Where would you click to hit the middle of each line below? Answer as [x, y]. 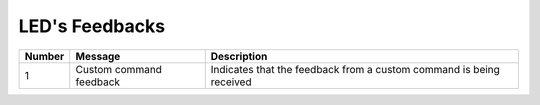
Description [239, 56]
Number [44, 56]
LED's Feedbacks [91, 26]
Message [98, 56]
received [231, 82]
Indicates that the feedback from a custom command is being [355, 69]
